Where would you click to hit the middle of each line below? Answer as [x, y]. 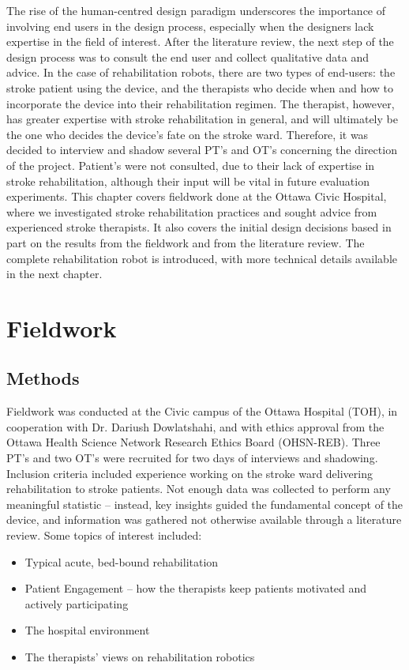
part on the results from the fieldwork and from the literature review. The [186, 242]
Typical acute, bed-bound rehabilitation [122, 561]
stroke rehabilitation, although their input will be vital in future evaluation [188, 181]
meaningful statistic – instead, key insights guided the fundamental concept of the [205, 504]
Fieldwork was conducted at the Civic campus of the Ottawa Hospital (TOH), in [202, 411]
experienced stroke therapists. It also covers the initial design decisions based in [199, 227]
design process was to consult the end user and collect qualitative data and [188, 56]
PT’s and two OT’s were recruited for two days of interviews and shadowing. [192, 458]
